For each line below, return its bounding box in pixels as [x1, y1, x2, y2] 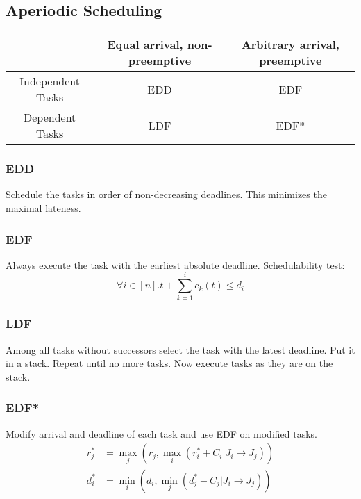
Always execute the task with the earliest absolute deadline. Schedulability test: [6, 257, 345, 272]
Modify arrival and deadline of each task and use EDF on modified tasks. [6, 426, 318, 441]
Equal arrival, [107, 36, 183, 53]
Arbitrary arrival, [241, 36, 339, 53]
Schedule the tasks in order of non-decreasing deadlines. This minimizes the [6, 187, 327, 202]
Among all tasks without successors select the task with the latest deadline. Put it [6, 342, 355, 357]
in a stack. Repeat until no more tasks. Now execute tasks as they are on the [6, 356, 333, 370]
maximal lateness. [6, 201, 81, 215]
